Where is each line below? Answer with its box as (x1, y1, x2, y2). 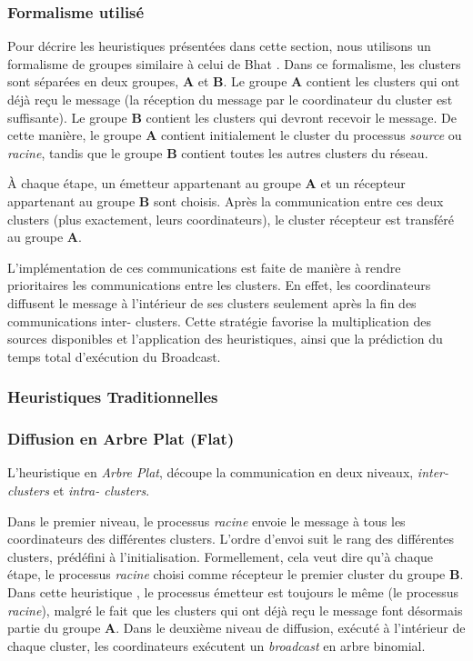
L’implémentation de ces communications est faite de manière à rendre (7, 257, 401, 276)
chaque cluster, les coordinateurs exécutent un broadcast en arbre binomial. (7, 636, 426, 655)
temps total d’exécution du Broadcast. (7, 346, 221, 366)
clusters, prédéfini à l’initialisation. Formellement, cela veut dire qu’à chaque (7, 546, 434, 566)
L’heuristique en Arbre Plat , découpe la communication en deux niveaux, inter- (7, 463, 449, 482)
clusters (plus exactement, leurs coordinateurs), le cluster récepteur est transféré (7, 209, 454, 228)
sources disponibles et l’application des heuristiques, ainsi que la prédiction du (7, 329, 443, 348)
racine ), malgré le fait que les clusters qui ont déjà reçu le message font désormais (7, 600, 463, 619)
